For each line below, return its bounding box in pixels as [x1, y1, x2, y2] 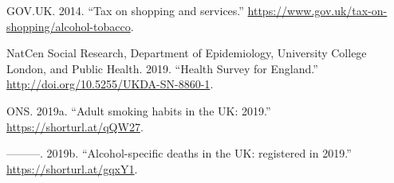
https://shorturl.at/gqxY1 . [6, 160, 138, 177]
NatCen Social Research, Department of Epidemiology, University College [6, 45, 367, 61]
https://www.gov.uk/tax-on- [247, 2, 388, 18]
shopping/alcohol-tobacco [6, 18, 131, 34]
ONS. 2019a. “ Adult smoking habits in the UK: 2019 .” [6, 102, 271, 119]
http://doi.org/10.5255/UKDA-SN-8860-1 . [6, 76, 214, 92]
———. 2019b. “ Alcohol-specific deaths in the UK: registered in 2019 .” [6, 145, 352, 162]
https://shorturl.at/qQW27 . [6, 118, 144, 134]
